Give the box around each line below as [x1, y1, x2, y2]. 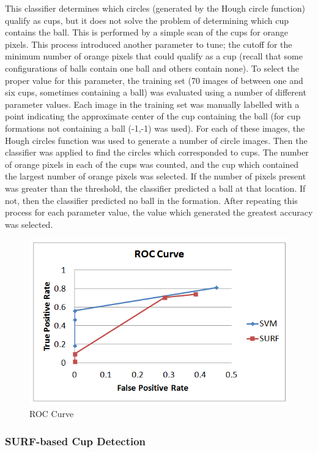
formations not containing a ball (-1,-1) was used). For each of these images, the [5, 121, 305, 134]
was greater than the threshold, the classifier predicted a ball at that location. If [5, 181, 306, 194]
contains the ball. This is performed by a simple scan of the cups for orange [5, 26, 288, 39]
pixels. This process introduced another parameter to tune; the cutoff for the [5, 37, 292, 50]
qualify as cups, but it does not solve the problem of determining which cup [5, 13, 289, 26]
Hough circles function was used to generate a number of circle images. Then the [5, 134, 308, 146]
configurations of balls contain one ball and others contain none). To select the [5, 61, 300, 74]
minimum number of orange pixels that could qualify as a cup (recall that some [5, 50, 303, 62]
